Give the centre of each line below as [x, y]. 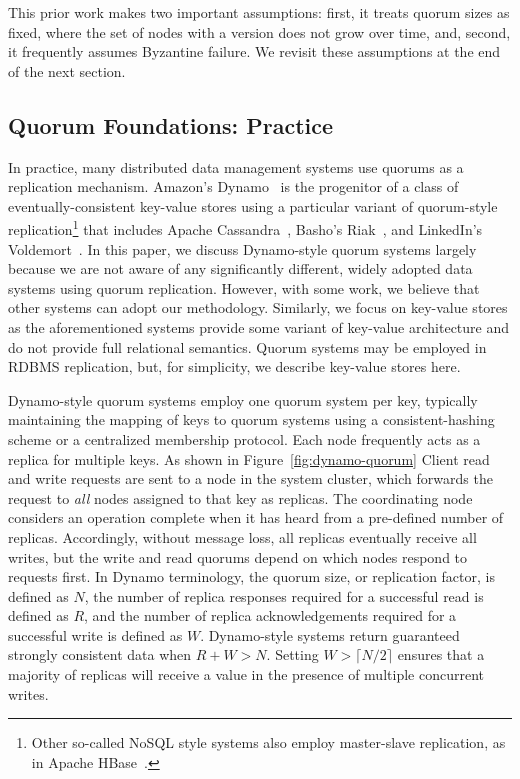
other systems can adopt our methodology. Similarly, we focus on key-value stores [258, 307]
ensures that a [441, 654]
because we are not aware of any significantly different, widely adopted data [240, 268]
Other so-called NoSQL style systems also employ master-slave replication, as [268, 742]
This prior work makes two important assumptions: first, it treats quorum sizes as [259, 12]
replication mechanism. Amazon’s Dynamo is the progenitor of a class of [233, 186]
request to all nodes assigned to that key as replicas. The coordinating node [240, 497]
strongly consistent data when [100, 654]
